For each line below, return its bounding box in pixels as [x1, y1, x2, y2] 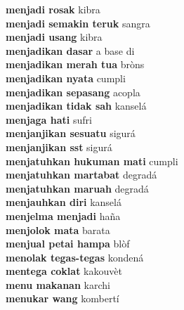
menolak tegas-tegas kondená [6, 250, 144, 264]
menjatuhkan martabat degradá [6, 167, 157, 182]
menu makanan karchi [6, 277, 110, 292]
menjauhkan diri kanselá [6, 195, 121, 209]
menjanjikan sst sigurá [6, 139, 112, 154]
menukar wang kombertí [6, 291, 119, 306]
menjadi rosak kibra [6, 2, 100, 16]
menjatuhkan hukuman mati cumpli [6, 153, 178, 168]
